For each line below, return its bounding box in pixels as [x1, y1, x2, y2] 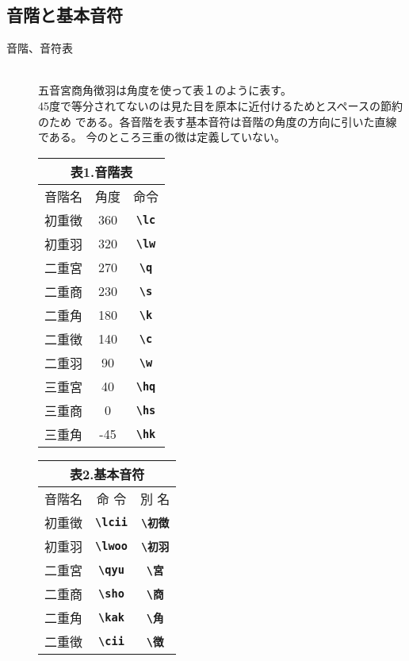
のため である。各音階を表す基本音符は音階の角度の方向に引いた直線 [38, 113, 397, 129]
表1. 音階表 [70, 162, 133, 181]
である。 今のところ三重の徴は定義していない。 [38, 129, 286, 145]
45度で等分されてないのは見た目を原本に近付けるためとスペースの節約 [38, 97, 403, 113]
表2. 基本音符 [69, 464, 145, 483]
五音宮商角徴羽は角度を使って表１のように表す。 [38, 82, 292, 98]
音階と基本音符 [6, 2, 123, 27]
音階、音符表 [6, 40, 73, 56]
